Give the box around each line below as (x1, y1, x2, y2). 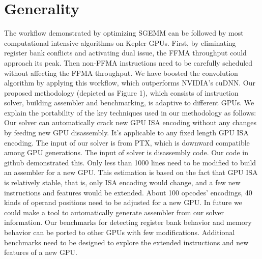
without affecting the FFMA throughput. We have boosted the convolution (4, 67, 238, 78)
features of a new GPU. (4, 247, 77, 257)
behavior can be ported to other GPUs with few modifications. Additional (4, 227, 235, 237)
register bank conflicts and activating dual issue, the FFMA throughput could (4, 47, 247, 58)
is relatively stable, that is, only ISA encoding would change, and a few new (4, 177, 241, 188)
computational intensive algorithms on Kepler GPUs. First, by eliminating (4, 37, 236, 48)
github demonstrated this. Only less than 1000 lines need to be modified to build (4, 157, 256, 167)
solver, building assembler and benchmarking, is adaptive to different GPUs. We (4, 97, 254, 108)
